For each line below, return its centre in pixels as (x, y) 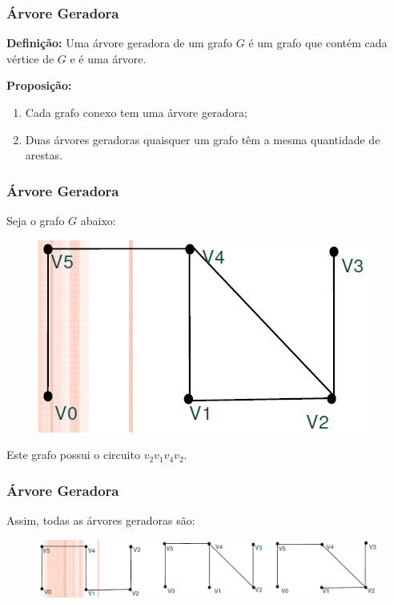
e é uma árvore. (108, 58)
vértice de (30, 58)
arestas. (44, 155)
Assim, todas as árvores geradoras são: (101, 520)
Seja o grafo (36, 220)
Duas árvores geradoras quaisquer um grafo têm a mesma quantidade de (203, 139)
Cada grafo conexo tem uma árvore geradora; (136, 112)
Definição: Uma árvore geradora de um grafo (120, 43)
